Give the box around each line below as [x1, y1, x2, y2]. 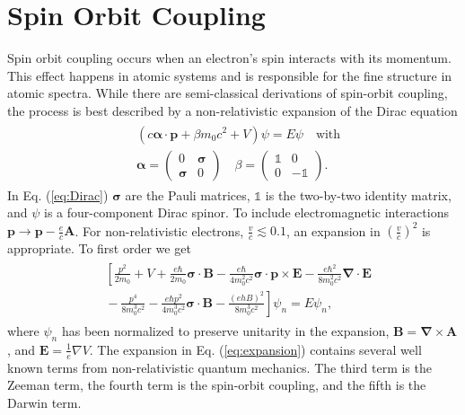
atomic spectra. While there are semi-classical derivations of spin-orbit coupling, [7, 84, 448, 102]
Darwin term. [7, 393, 82, 411]
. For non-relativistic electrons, [75, 221, 244, 240]
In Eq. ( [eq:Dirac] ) [7, 185, 109, 204]
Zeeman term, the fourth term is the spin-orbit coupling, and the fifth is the [7, 375, 426, 394]
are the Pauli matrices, [125, 185, 250, 204]
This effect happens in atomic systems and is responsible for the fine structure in [7, 66, 452, 84]
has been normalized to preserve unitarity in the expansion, [61, 321, 390, 340]
